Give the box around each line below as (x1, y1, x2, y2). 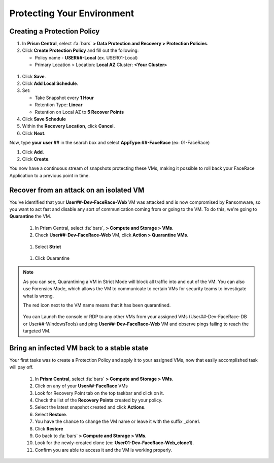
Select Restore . (35, 411, 67, 417)
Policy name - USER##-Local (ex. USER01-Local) (35, 54, 138, 60)
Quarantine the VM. (9, 213, 52, 220)
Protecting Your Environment (9, 8, 134, 19)
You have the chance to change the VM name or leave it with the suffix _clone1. (35, 418, 200, 424)
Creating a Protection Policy (9, 27, 100, 36)
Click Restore (35, 425, 63, 431)
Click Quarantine (35, 255, 70, 261)
